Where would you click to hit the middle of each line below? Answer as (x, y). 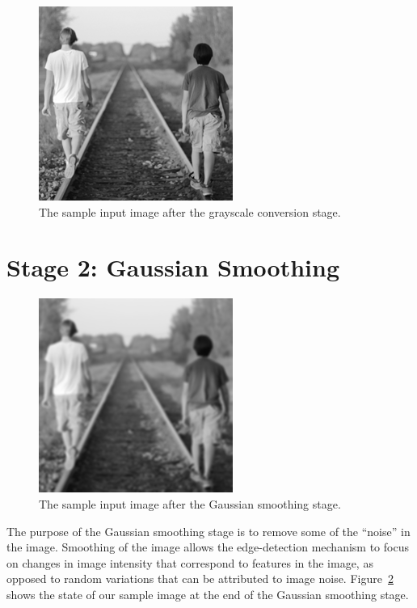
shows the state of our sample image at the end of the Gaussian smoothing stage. (208, 594)
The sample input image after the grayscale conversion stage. (190, 211)
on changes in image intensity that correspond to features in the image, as (190, 562)
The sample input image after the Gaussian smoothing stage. (190, 503)
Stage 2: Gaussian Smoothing (173, 267)
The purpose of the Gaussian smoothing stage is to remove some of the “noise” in (208, 531)
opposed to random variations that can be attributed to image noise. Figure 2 (200, 578)
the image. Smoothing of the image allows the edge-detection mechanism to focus (208, 547)
